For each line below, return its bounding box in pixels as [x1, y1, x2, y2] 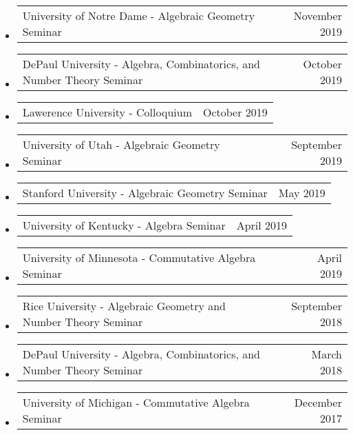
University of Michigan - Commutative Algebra [22, 394, 250, 410]
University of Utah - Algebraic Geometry [22, 136, 220, 152]
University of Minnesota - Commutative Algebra [22, 250, 256, 265]
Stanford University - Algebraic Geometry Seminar [22, 185, 268, 201]
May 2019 [278, 185, 325, 201]
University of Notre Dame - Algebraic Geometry [22, 8, 255, 23]
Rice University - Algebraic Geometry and [22, 298, 226, 314]
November [293, 8, 342, 23]
